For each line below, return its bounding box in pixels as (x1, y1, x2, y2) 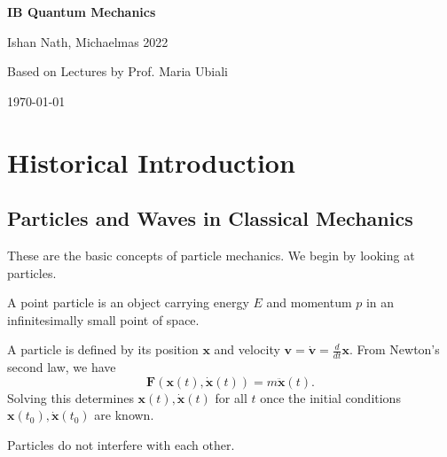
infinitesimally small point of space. (7, 310, 200, 329)
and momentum (266, 293, 352, 312)
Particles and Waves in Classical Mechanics (7, 205, 413, 232)
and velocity (214, 340, 280, 359)
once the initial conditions (260, 388, 401, 407)
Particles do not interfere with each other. (7, 435, 235, 453)
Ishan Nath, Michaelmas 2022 (7, 32, 169, 50)
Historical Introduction (7, 143, 295, 180)
